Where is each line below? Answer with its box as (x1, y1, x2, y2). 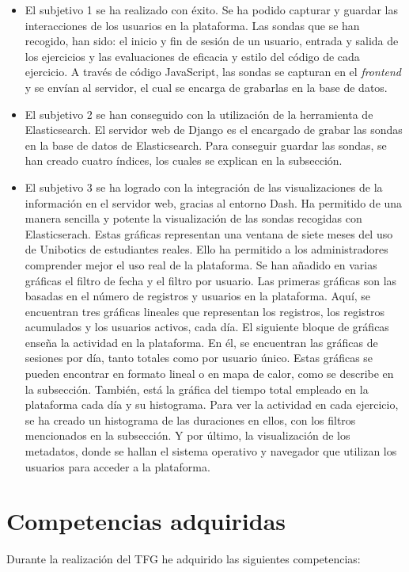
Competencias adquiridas (6, 505, 286, 537)
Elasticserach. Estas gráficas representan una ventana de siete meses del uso (25, 225, 393, 242)
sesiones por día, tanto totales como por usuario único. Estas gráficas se (25, 349, 373, 366)
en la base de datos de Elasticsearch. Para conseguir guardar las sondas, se (25, 136, 387, 153)
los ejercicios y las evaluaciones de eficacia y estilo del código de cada (25, 48, 360, 64)
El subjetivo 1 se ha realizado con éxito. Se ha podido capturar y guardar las (25, 2, 399, 17)
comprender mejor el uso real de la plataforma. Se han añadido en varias (25, 256, 377, 273)
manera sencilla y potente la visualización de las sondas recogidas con (25, 210, 362, 227)
